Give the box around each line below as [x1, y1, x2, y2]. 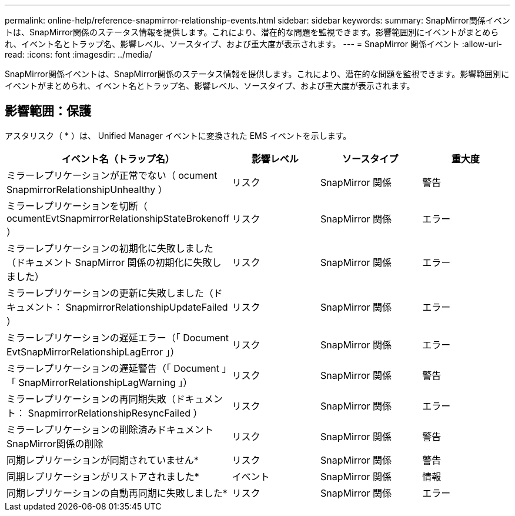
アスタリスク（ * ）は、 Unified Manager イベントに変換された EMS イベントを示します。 [5, 130, 352, 141]
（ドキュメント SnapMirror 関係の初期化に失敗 [6, 256, 212, 268]
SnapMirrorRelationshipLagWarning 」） [18, 376, 193, 388]
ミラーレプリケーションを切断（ [6, 199, 148, 212]
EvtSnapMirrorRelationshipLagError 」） [6, 345, 180, 358]
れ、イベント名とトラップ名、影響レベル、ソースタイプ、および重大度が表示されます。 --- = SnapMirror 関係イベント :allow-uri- [5, 39, 503, 49]
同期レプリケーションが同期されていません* [6, 454, 199, 466]
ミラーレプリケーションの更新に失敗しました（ [6, 287, 213, 299]
